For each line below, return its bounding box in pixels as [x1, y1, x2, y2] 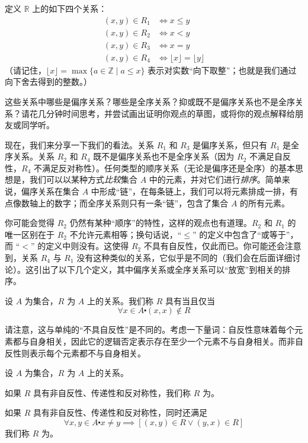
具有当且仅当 [165, 294, 215, 307]
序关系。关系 [5, 150, 54, 162]
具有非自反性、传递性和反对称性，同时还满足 [33, 406, 207, 419]
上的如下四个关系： [32, 2, 107, 14]
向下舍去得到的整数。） [5, 75, 92, 88]
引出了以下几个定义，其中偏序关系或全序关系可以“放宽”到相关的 [33, 263, 283, 275]
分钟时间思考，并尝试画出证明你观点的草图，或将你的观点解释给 [46, 107, 295, 119]
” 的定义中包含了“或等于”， [192, 228, 299, 240]
